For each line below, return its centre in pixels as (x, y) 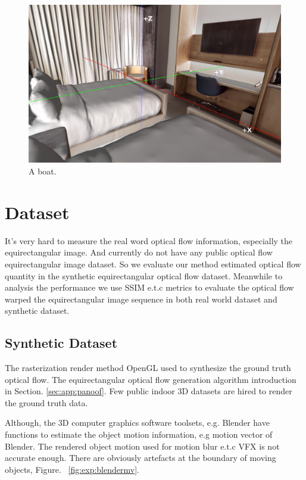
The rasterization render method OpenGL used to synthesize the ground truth (148, 368)
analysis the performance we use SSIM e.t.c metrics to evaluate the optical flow (149, 287)
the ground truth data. (46, 402)
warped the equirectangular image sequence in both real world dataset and (141, 299)
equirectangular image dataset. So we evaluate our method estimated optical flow (153, 264)
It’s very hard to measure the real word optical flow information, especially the (149, 240)
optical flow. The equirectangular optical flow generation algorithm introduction (151, 379)
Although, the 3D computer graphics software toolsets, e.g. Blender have (137, 423)
